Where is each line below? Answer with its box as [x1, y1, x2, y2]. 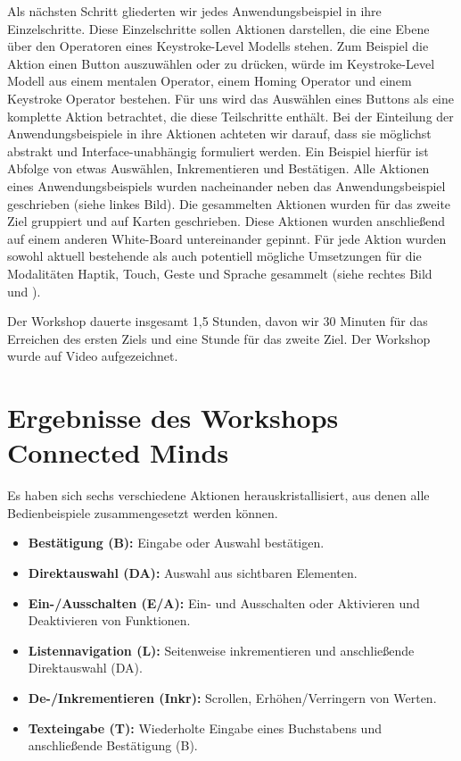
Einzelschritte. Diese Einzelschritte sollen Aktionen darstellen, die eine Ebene [7, 19, 430, 38]
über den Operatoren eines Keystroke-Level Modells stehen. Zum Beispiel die [7, 37, 429, 55]
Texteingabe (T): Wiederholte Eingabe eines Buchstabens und [28, 718, 382, 737]
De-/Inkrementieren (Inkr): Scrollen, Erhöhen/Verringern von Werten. [28, 688, 437, 707]
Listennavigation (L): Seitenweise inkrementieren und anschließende [28, 640, 415, 659]
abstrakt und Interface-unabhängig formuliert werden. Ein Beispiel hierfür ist [7, 141, 429, 160]
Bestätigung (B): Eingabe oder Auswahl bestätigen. [28, 533, 325, 552]
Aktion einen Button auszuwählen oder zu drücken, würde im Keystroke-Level [7, 54, 435, 72]
